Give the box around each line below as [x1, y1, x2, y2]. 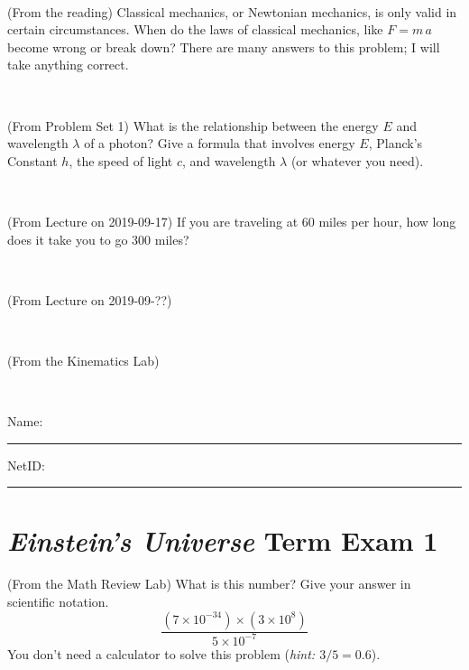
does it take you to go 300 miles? [7, 229, 189, 248]
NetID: [7, 455, 45, 474]
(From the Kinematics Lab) [7, 350, 160, 369]
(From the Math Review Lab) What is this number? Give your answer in [7, 574, 411, 593]
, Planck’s [368, 134, 423, 153]
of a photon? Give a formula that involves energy [84, 134, 355, 153]
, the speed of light [69, 151, 173, 170]
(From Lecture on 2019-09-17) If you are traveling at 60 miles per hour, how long [7, 211, 456, 230]
